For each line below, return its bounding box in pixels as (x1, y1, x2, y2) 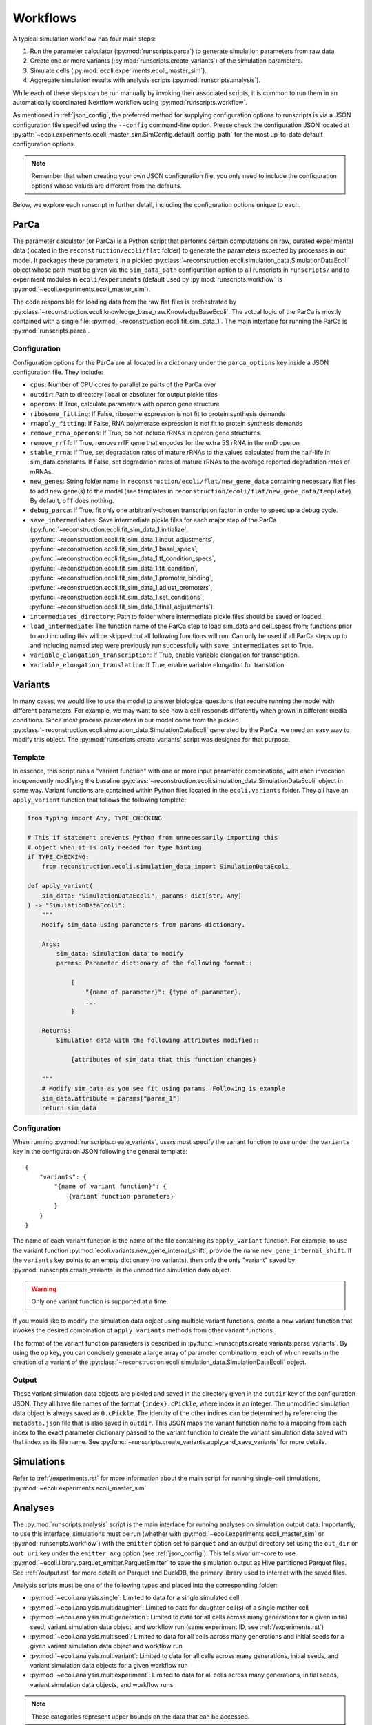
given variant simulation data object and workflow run (30, 1642, 183, 1650)
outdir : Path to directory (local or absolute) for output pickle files (30, 390, 218, 398)
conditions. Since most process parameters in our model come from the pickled (12, 716, 239, 724)
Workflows (12, 10, 77, 26)
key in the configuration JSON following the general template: (12, 1147, 188, 1156)
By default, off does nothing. (30, 497, 114, 505)
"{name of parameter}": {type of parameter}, (85, 988, 242, 996)
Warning (31, 1284, 56, 1293)
